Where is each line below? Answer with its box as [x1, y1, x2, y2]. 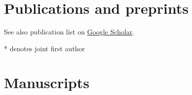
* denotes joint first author [4, 43, 85, 53]
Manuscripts [4, 72, 90, 92]
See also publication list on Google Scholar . [4, 27, 134, 37]
